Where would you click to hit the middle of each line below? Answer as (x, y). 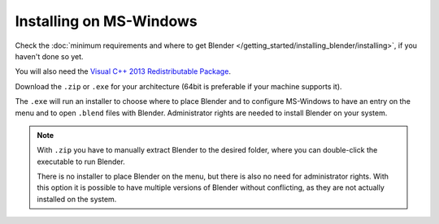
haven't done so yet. (50, 56)
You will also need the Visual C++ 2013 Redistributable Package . (123, 71)
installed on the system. (77, 199)
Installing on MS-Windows (106, 21)
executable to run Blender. (81, 162)
